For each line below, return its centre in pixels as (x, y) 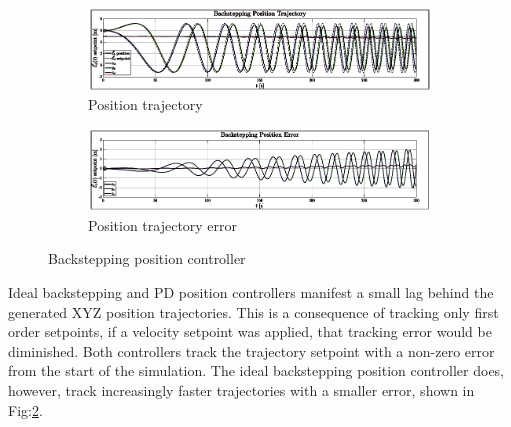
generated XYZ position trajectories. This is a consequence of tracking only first (253, 311)
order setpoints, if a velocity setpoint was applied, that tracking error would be (250, 331)
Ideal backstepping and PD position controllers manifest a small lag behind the (251, 292)
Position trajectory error (163, 224)
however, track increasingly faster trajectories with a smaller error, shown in (241, 390)
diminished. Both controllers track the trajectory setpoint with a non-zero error (251, 350)
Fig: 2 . (25, 409)
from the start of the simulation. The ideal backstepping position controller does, (256, 370)
